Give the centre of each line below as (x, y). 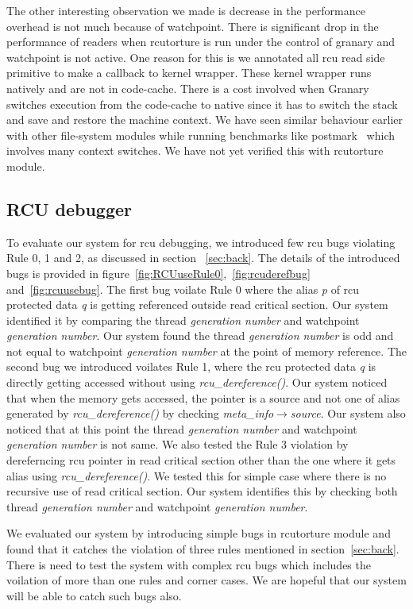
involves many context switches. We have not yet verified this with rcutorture (195, 150)
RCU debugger (69, 208)
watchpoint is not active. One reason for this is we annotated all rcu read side (196, 57)
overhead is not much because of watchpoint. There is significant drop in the (193, 26)
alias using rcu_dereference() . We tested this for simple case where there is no (197, 475)
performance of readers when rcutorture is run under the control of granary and (201, 42)
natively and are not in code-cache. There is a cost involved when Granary (188, 88)
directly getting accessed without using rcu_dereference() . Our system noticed (197, 382)
